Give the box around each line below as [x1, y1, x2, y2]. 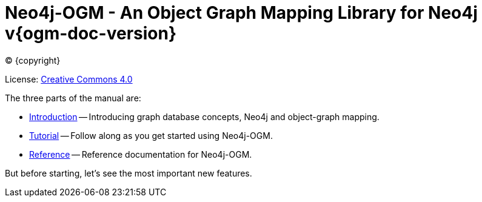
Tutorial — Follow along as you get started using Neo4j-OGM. [29, 130, 273, 141]
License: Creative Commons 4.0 [5, 73, 133, 84]
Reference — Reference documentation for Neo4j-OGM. [29, 149, 252, 160]
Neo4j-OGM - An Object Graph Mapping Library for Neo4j [5, 2, 478, 23]
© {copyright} [5, 55, 61, 66]
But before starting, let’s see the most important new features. [5, 167, 252, 178]
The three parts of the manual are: [5, 92, 141, 103]
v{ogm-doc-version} [5, 23, 177, 44]
